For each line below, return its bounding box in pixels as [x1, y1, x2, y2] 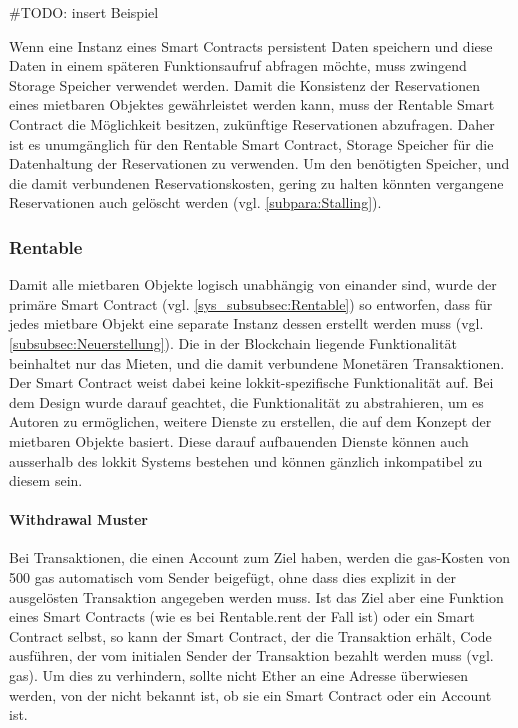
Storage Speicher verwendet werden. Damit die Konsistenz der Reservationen [9, 74, 480, 95]
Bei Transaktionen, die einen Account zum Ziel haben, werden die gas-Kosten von [9, 547, 510, 568]
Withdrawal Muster [9, 509, 148, 530]
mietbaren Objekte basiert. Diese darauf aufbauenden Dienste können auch [9, 430, 469, 451]
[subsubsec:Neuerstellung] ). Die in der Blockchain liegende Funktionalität [9, 332, 457, 353]
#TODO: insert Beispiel [9, 2, 159, 22]
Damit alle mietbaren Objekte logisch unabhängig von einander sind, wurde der [9, 274, 497, 295]
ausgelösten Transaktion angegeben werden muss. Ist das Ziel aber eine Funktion [9, 586, 504, 607]
